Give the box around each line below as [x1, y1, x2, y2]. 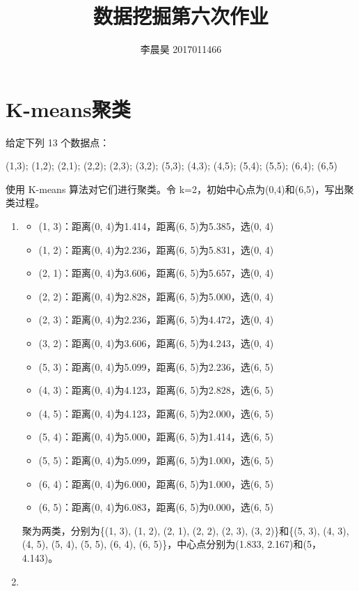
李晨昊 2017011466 [140, 42, 222, 56]
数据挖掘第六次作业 [93, 1, 269, 30]
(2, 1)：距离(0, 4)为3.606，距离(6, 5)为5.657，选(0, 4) [38, 266, 274, 280]
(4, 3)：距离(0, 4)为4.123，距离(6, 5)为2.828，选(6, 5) [38, 383, 274, 397]
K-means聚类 [6, 94, 131, 123]
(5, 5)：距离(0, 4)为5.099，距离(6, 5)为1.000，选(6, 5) [38, 452, 274, 467]
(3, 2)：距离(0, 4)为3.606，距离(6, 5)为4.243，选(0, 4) [38, 336, 274, 350]
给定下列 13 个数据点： [6, 135, 110, 149]
